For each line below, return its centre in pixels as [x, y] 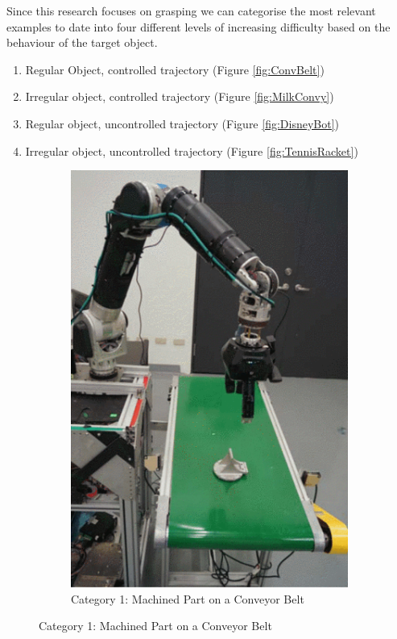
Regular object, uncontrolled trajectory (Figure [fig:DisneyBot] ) [182, 123]
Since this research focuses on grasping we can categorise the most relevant [191, 10]
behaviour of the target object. [82, 42]
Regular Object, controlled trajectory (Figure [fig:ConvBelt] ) [175, 69]
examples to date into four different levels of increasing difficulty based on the [198, 26]
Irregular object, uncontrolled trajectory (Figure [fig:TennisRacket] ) [192, 150]
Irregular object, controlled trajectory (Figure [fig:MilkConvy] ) [180, 96]
